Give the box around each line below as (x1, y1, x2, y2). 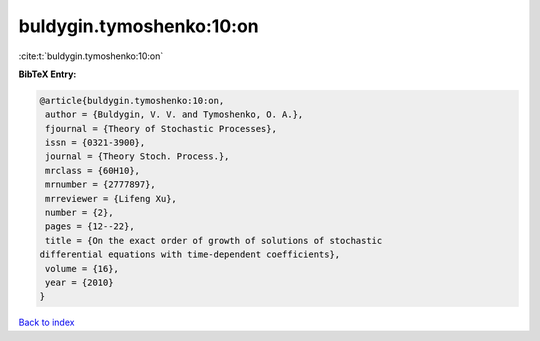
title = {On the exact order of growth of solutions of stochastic (45, 235, 383, 246)
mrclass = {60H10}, (45, 165, 140, 176)
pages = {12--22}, (45, 221, 135, 232)
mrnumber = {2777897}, (45, 179, 157, 190)
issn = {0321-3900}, (45, 137, 146, 149)
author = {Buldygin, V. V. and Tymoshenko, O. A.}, (45, 109, 304, 120)
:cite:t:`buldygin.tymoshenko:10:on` (18, 50, 164, 62)
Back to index (18, 316, 75, 329)
